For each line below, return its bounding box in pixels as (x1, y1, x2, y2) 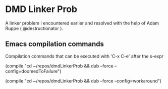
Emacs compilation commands (5, 40, 104, 48)
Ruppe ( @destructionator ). (5, 25, 64, 31)
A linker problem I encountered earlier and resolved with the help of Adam (5, 20, 159, 26)
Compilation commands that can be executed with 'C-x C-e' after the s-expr (5, 53, 164, 59)
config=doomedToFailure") (5, 68, 62, 74)
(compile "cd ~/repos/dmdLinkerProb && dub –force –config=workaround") (5, 77, 162, 83)
